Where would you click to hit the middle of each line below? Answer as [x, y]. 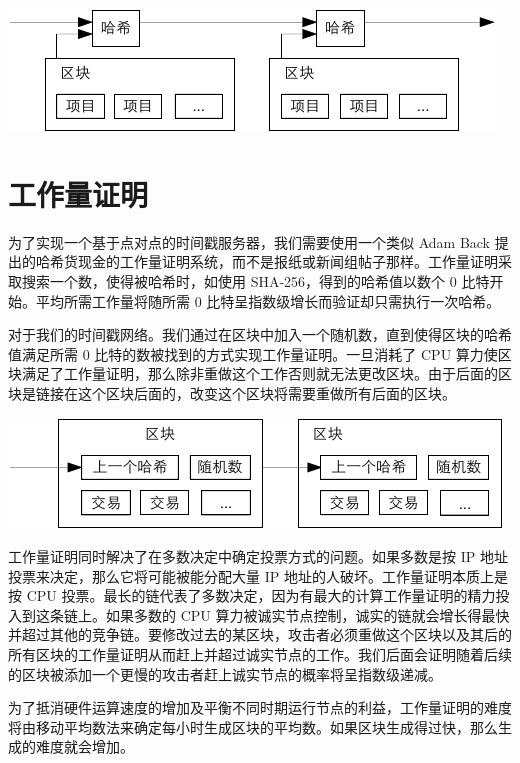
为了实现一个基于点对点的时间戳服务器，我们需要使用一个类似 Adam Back [249, 241]
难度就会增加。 [84, 746]
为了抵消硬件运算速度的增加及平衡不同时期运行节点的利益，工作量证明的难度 [260, 707]
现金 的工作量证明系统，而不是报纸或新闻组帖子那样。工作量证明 [287, 261]
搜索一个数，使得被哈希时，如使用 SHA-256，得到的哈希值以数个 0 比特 [255, 280]
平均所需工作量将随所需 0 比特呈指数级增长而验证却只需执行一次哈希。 [268, 300]
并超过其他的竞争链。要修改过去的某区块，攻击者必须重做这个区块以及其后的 [260, 634]
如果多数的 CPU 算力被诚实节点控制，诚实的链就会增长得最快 [307, 614]
